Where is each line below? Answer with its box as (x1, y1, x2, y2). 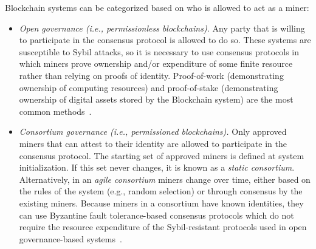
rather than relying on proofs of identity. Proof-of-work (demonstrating (19, 69, 284, 81)
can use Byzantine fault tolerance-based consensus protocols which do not (19, 208, 294, 221)
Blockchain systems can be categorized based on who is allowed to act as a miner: (5, 1, 309, 13)
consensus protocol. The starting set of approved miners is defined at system (19, 149, 304, 162)
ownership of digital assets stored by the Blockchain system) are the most (19, 93, 294, 106)
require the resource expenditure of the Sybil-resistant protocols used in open (19, 220, 307, 233)
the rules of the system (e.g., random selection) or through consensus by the (19, 185, 303, 197)
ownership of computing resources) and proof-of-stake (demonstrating (19, 81, 278, 94)
